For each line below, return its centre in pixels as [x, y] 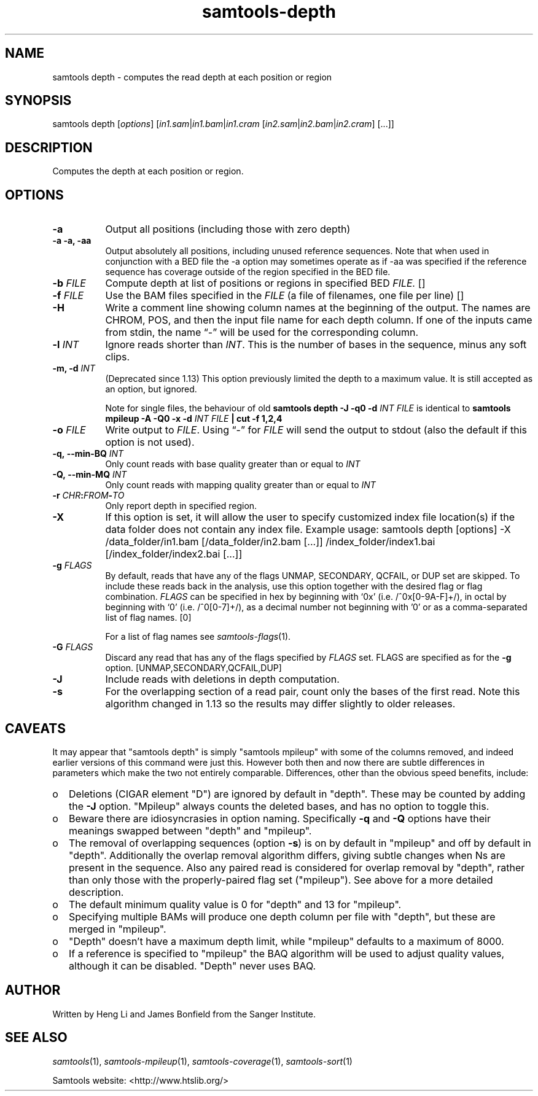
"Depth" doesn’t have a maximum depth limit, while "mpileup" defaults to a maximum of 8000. [287, 941]
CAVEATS [35, 728]
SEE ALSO [36, 1038]
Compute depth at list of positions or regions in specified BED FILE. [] [265, 283]
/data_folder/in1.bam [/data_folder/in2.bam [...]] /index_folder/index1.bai [270, 542]
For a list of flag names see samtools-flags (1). [198, 637]
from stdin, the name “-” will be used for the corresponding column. [262, 332]
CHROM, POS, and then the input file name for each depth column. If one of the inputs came [319, 320]
